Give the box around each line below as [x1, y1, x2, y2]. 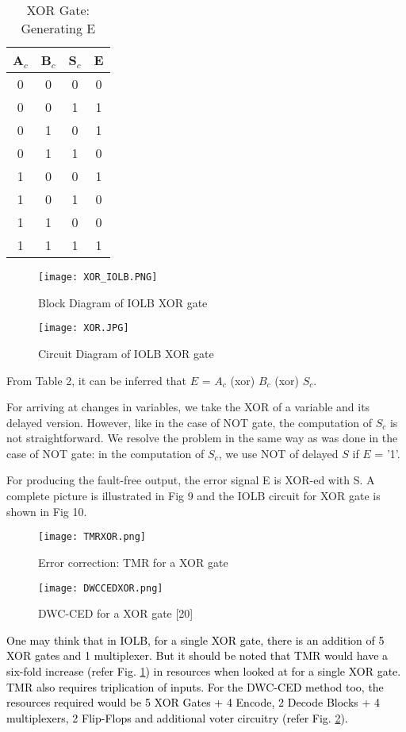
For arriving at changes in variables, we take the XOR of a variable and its [6, 399, 370, 415]
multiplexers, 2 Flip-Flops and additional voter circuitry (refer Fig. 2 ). [6, 709, 348, 726]
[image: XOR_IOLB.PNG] [38, 272, 158, 283]
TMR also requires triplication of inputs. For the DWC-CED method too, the [6, 678, 384, 695]
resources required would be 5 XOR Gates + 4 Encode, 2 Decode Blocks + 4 [6, 694, 381, 711]
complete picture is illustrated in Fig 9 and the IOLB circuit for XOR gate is [6, 487, 381, 504]
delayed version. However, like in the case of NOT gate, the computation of [6, 414, 373, 430]
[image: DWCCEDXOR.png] [38, 582, 163, 594]
